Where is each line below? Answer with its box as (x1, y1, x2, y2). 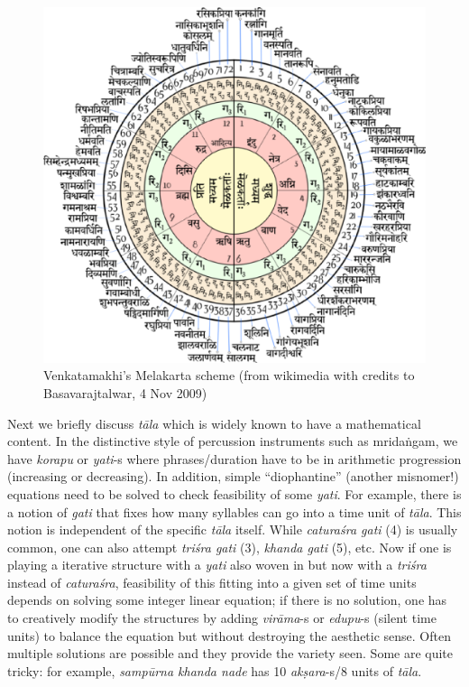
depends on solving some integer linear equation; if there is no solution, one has (7, 590, 447, 609)
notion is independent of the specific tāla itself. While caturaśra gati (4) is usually (7, 520, 458, 539)
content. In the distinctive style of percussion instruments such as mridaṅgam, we (7, 432, 458, 450)
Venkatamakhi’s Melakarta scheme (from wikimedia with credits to (43, 366, 415, 385)
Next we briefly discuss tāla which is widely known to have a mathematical (7, 413, 421, 432)
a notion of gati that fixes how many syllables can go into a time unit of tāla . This (7, 502, 462, 521)
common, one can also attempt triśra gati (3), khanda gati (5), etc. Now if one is (7, 537, 452, 556)
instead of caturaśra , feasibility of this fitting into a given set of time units (7, 572, 417, 591)
